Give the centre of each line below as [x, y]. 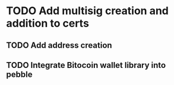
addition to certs [48, 23]
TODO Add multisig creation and [88, 11]
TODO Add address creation [59, 45]
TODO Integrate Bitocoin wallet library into [86, 65]
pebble [19, 74]
